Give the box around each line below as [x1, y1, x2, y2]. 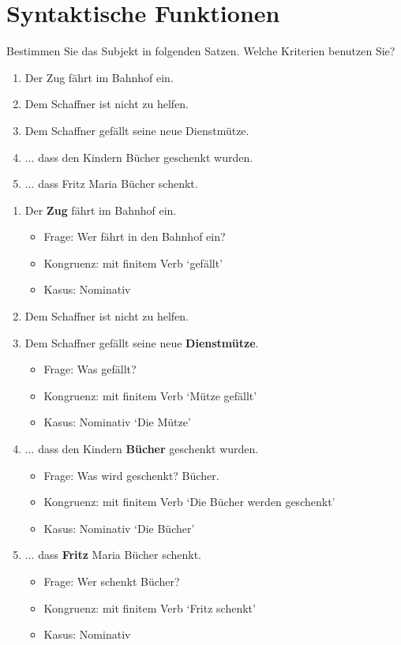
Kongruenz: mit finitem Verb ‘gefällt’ [43, 254, 223, 271]
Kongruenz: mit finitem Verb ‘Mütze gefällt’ [43, 387, 257, 403]
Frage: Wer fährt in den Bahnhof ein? [43, 228, 226, 245]
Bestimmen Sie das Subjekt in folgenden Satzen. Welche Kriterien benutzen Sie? [6, 43, 395, 59]
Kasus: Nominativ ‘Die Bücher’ [43, 519, 195, 536]
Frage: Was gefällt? [43, 361, 137, 377]
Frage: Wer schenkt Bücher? [43, 573, 180, 589]
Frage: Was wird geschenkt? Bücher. [43, 467, 219, 483]
